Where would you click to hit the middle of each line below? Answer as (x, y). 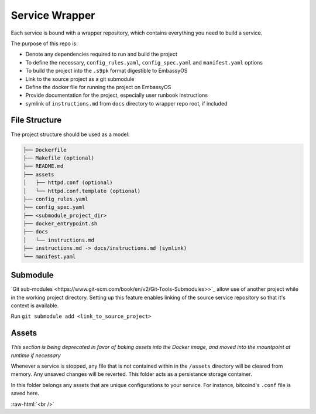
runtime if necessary (36, 355)
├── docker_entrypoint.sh (60, 224)
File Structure (36, 120)
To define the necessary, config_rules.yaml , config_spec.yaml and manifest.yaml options (144, 62)
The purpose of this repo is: (44, 43)
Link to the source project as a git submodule (80, 79)
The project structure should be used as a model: (70, 134)
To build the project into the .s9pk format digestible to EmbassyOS (107, 71)
